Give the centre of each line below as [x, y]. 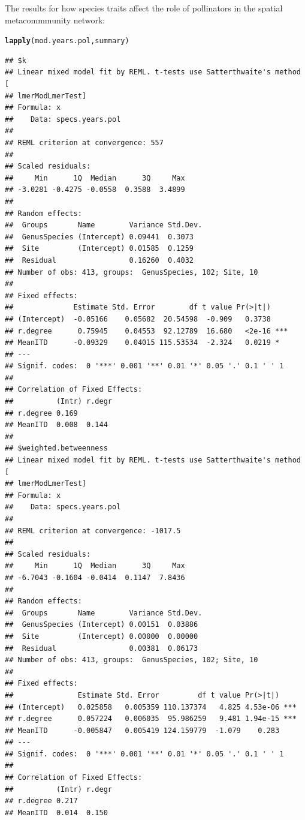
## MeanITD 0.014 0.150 [56, 813]
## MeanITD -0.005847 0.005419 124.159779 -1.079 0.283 [142, 730]
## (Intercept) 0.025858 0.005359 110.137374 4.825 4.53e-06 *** [151, 707]
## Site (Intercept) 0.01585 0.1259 [99, 249]
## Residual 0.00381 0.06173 [102, 648]
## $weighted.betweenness [56, 448]
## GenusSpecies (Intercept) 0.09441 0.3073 [99, 237]
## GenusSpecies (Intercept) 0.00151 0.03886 [102, 625]
